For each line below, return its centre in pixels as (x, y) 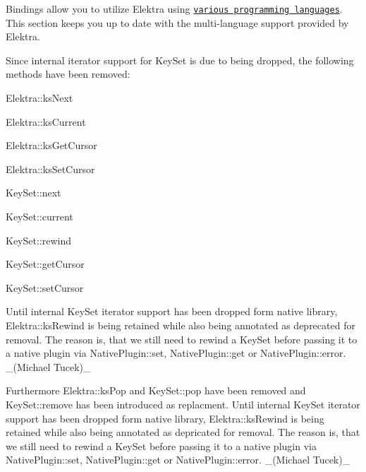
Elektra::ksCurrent (46, 121)
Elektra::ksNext (39, 98)
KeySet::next (33, 193)
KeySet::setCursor (45, 287)
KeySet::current (39, 216)
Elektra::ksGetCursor (51, 145)
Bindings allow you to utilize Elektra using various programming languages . (174, 8)
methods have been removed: (68, 74)
